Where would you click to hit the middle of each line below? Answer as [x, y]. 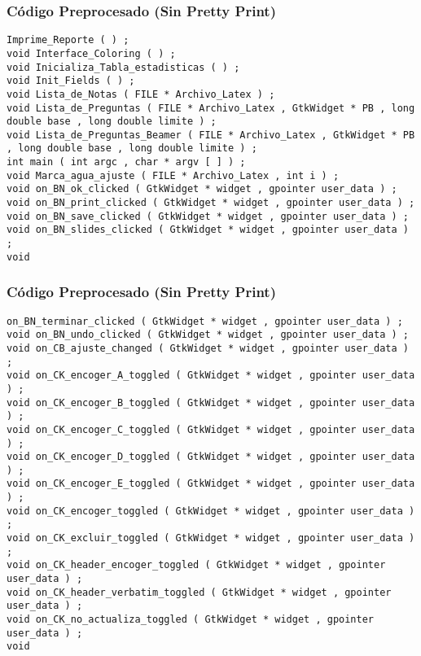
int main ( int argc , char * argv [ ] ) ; [126, 162]
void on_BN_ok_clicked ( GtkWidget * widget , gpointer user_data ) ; [202, 189]
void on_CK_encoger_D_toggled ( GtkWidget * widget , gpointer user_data [211, 457]
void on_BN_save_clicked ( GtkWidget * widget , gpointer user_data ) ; [208, 216]
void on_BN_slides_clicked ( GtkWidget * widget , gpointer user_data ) [208, 230]
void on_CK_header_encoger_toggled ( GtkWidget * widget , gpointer [196, 565]
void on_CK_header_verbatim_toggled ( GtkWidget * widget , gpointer [199, 592]
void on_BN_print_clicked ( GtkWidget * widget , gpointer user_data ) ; [211, 203]
